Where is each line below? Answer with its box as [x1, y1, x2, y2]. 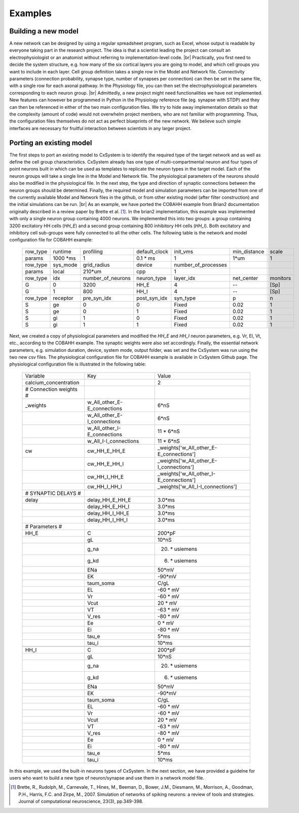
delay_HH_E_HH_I [87, 503, 130, 510]
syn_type [174, 294, 196, 301]
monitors [270, 274, 291, 281]
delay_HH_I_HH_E [87, 509, 130, 516]
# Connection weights [25, 385, 78, 392]
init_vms [174, 248, 194, 255]
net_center [232, 274, 258, 281]
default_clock [136, 248, 169, 255]
